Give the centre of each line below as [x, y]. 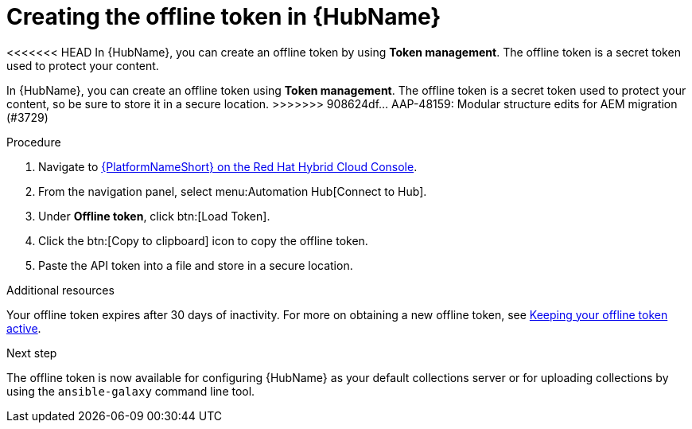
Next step [32, 353]
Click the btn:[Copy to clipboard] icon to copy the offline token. [203, 240]
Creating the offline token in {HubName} [224, 17]
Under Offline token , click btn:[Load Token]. [154, 216]
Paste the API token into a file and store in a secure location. [196, 265]
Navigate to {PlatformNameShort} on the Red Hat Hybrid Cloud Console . [228, 166]
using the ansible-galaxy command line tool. [131, 391]
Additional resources [60, 290]
